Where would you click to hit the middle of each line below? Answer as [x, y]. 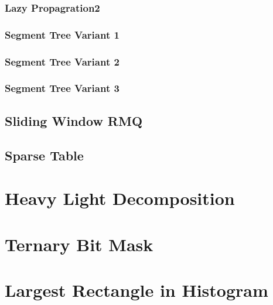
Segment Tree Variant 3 [62, 88]
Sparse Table [44, 155]
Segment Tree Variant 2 [62, 61]
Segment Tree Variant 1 [62, 34]
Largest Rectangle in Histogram [136, 289]
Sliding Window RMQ [74, 120]
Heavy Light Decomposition [120, 198]
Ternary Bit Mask [79, 244]
